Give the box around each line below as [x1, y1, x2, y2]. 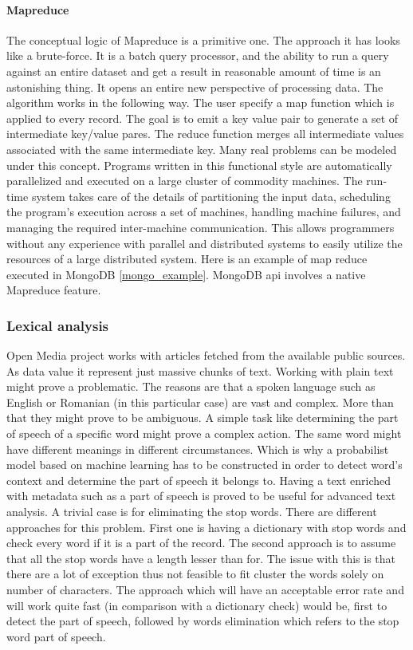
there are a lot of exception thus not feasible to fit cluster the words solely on [6, 565, 384, 582]
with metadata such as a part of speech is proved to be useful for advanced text [6, 487, 396, 504]
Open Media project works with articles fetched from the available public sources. [6, 347, 406, 364]
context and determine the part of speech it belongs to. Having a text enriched [6, 471, 391, 488]
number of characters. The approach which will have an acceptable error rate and [6, 581, 404, 598]
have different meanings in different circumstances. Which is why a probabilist [6, 440, 389, 457]
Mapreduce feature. [6, 282, 101, 298]
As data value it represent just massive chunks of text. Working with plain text [6, 362, 394, 379]
